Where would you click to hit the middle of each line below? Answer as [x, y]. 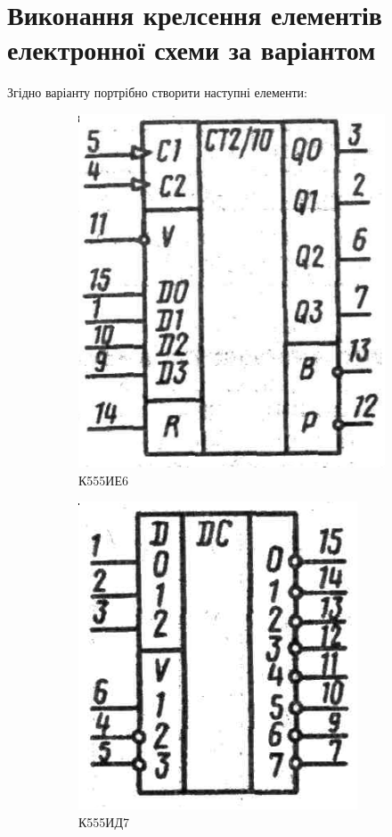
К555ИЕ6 [103, 480]
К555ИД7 [104, 821]
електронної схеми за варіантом [192, 50]
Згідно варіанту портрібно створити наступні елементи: [157, 92]
